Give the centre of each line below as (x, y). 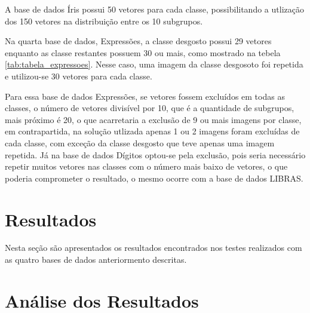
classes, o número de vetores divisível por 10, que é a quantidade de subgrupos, (150, 108)
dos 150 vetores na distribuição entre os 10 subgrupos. (104, 21)
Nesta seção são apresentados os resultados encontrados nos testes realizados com (154, 248)
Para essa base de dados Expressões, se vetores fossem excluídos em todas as (145, 96)
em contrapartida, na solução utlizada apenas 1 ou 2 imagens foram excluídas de (152, 131)
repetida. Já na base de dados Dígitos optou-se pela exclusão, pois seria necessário (155, 154)
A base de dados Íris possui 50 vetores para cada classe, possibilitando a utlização (154, 9)
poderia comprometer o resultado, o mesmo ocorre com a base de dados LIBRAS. (154, 178)
